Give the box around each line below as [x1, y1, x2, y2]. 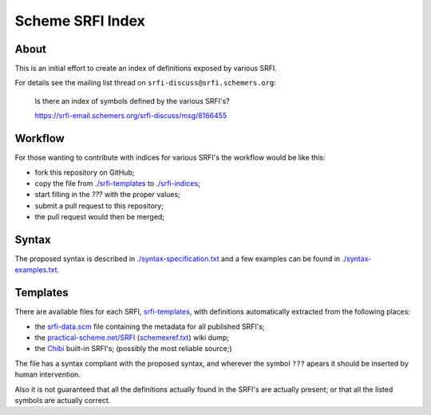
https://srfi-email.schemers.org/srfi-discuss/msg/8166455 [34, 111, 227, 121]
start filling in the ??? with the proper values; [34, 190, 181, 200]
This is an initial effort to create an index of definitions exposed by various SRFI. [14, 64, 277, 73]
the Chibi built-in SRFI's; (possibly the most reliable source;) [34, 344, 232, 354]
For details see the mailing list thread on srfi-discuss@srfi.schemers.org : [14, 78, 277, 88]
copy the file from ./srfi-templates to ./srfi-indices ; [34, 178, 201, 188]
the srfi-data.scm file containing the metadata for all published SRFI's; [34, 322, 265, 331]
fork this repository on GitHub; [34, 168, 135, 177]
